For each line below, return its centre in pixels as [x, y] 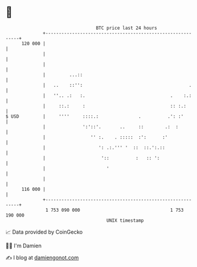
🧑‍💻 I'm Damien [24, 246]
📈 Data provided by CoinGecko [44, 232]
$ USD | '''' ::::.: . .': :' [95, 116]
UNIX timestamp [125, 220]
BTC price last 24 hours [127, 28]
